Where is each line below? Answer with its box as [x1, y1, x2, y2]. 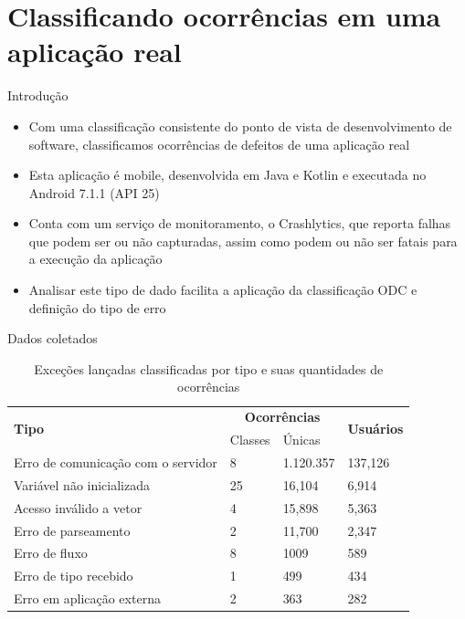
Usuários [347, 418, 404, 437]
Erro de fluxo [14, 543, 88, 562]
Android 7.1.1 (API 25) [28, 183, 160, 202]
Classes [229, 430, 270, 449]
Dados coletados [7, 329, 98, 348]
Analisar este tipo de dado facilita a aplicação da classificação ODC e [28, 280, 417, 299]
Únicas [282, 430, 321, 449]
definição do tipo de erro [28, 298, 166, 317]
